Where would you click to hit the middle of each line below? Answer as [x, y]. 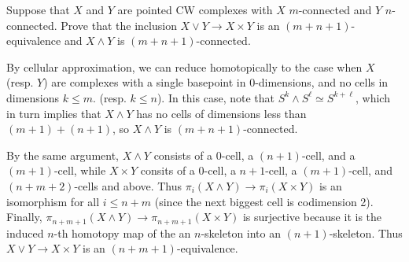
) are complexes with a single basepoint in [145, 82]
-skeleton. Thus [366, 232]
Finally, [24, 217]
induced [25, 232]
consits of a [168, 170]
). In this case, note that [216, 97]
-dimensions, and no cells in [322, 82]
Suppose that [38, 9]
